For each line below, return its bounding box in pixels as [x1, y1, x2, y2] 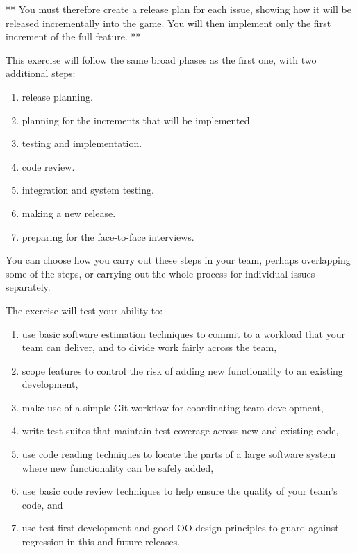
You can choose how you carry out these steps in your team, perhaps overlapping [6, 253, 351, 267]
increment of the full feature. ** [6, 29, 141, 44]
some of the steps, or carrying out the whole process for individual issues [6, 266, 315, 280]
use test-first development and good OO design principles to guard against [22, 520, 339, 535]
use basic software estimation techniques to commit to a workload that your [22, 326, 345, 341]
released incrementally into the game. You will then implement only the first [6, 15, 331, 30]
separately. [6, 280, 51, 294]
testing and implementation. [22, 136, 142, 151]
